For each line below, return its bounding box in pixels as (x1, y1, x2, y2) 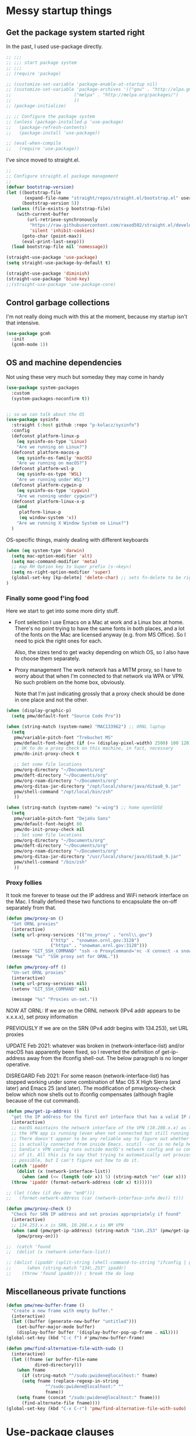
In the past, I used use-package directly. (6, 43, 103, 50)
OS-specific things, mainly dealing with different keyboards (6, 536, 149, 543)
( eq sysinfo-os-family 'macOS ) (16, 455, 93, 461)
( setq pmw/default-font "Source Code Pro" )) (11, 713, 121, 719)
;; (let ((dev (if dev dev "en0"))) (6, 1190, 95, 1196)
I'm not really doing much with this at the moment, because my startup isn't (6, 313, 188, 320)
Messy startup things (6, 4, 113, 18)
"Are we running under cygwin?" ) (16, 493, 98, 499)
